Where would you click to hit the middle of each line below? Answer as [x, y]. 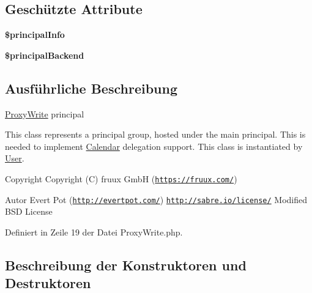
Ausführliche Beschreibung [91, 88]
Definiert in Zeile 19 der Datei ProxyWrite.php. [94, 232]
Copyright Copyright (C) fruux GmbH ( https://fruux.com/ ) [121, 178]
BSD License [29, 211]
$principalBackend [45, 55]
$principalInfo [35, 35]
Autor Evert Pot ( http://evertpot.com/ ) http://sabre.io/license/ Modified [156, 199]
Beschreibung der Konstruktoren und [126, 265]
